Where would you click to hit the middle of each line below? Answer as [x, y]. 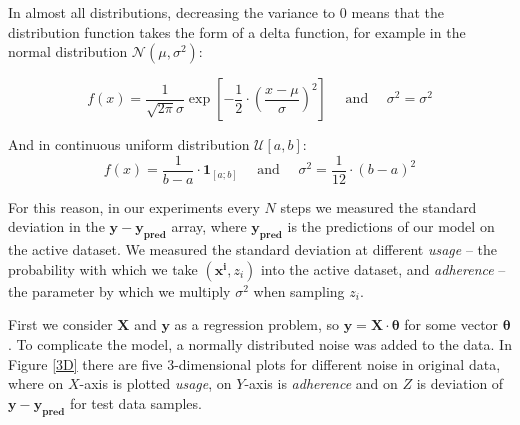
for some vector [451, 324]
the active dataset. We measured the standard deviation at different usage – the [253, 249]
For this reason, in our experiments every [134, 206]
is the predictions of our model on [391, 226]
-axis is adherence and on [321, 383]
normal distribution [68, 51]
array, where [209, 226]
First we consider [60, 324]
